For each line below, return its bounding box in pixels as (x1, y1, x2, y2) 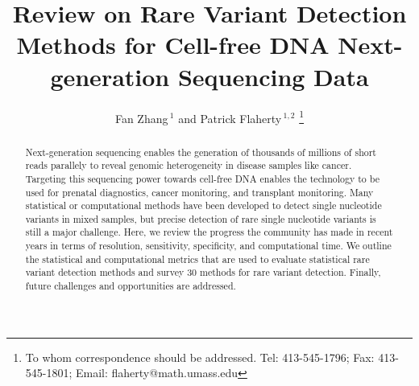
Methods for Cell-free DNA (16, 28, 330, 61)
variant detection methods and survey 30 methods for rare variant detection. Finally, (25, 265, 381, 279)
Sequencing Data (177, 60, 369, 92)
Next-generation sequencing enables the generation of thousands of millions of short (25, 145, 376, 158)
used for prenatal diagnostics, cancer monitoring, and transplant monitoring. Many (25, 185, 374, 199)
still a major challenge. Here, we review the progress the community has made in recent (25, 225, 393, 239)
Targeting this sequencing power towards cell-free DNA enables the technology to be (25, 171, 380, 185)
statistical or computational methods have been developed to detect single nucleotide (25, 199, 382, 212)
